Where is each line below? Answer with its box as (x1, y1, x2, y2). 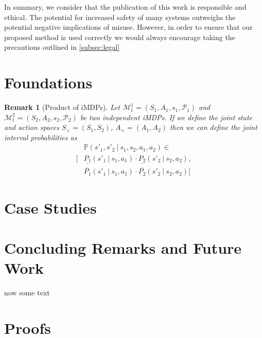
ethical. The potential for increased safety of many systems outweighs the (4, 11, 236, 22)
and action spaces (4, 122, 59, 133)
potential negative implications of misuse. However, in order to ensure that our (4, 22, 253, 32)
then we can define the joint (169, 122, 257, 133)
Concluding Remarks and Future (4, 237, 242, 258)
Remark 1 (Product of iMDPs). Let (4, 102, 120, 112)
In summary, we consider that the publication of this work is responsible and (4, 2, 247, 12)
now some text (4, 287, 50, 298)
